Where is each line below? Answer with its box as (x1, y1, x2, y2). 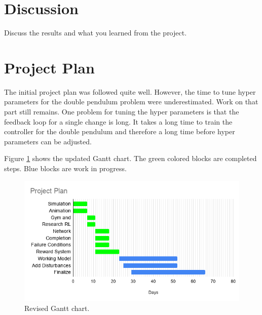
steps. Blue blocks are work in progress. (4, 163, 127, 173)
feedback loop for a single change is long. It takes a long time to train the (4, 116, 233, 127)
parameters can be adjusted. (4, 136, 92, 146)
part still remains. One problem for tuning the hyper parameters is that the (4, 106, 239, 117)
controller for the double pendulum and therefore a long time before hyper (4, 126, 235, 137)
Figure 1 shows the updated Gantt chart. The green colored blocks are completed (4, 153, 257, 164)
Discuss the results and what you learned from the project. (4, 27, 187, 38)
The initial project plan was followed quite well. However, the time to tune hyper (4, 86, 256, 97)
